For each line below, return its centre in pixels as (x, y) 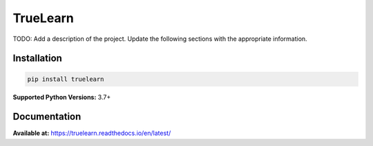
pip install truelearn (66, 79)
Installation (37, 58)
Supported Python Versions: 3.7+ (62, 97)
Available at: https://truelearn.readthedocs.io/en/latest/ (92, 133)
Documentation (47, 117)
